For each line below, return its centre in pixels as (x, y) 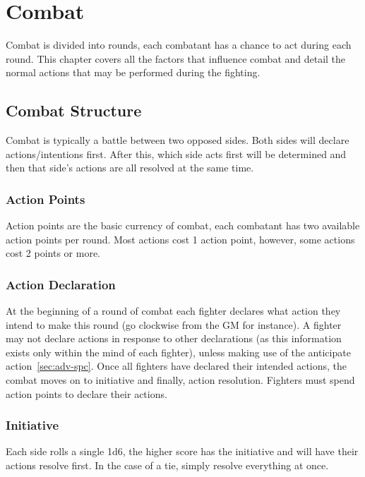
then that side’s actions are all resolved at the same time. (130, 168)
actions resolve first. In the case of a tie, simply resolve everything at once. (167, 465)
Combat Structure (74, 110)
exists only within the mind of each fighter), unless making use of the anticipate (178, 352)
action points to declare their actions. (86, 393)
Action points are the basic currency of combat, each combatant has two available (183, 225)
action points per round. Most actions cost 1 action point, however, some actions (180, 239)
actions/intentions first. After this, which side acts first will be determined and (176, 153)
